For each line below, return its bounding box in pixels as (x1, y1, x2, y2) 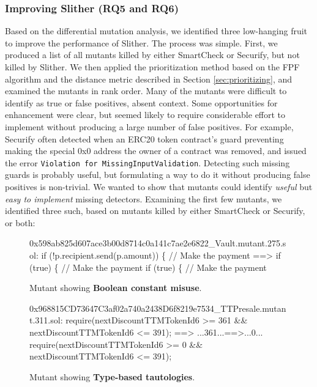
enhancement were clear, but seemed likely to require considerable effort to (5, 108, 286, 121)
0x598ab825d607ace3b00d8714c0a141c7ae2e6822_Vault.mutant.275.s (29, 237, 286, 249)
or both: (5, 216, 35, 229)
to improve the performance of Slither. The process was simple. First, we (5, 36, 278, 49)
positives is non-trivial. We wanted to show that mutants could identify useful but (5, 180, 313, 193)
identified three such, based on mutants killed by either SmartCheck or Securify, (5, 204, 305, 217)
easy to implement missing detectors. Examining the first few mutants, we (5, 192, 282, 205)
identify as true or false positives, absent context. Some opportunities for (5, 96, 278, 109)
